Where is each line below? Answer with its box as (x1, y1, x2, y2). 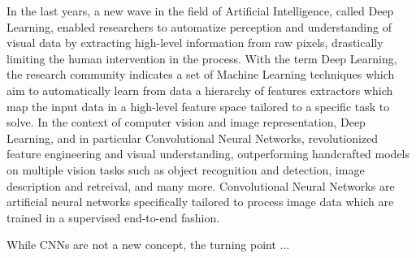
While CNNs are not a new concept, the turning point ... (6, 236, 290, 253)
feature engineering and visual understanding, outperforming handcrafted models (6, 145, 410, 162)
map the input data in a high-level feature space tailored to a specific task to (6, 97, 390, 114)
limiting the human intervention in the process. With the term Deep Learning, (6, 49, 397, 67)
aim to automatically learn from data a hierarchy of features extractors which (6, 81, 393, 98)
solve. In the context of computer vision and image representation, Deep (6, 114, 366, 131)
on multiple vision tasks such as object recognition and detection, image (6, 161, 365, 178)
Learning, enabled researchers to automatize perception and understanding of (6, 18, 392, 35)
